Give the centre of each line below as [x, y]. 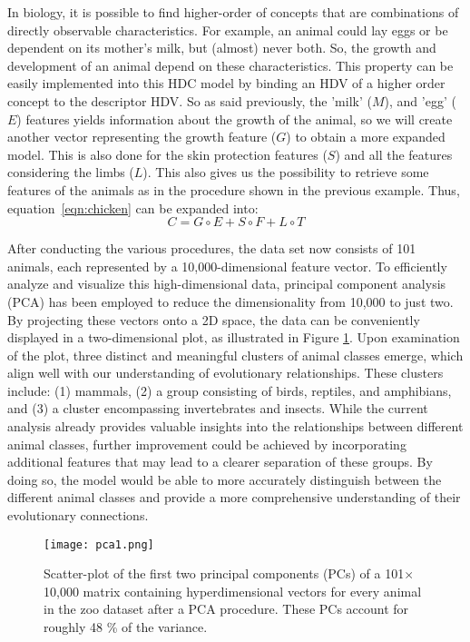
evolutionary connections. [78, 515]
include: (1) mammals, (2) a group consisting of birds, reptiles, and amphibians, [230, 390]
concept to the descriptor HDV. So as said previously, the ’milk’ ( [190, 100]
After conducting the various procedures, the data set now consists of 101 [212, 248]
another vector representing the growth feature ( [142, 137]
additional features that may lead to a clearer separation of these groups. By [220, 462]
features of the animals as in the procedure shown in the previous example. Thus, [234, 189]
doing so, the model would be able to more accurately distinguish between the [225, 479]
